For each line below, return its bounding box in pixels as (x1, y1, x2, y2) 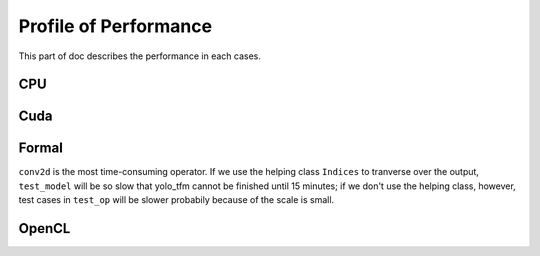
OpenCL (18, 220, 71, 237)
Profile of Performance (18, 15, 213, 37)
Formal (18, 140, 64, 157)
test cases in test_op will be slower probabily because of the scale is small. (18, 194, 335, 206)
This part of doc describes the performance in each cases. (18, 50, 262, 62)
